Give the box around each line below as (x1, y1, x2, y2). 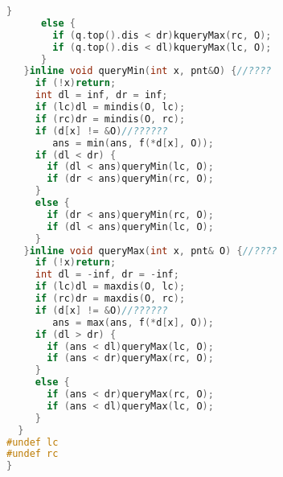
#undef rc (6, 448, 59, 460)
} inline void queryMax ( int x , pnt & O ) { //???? (23, 245, 277, 257)
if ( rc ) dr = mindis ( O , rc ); (35, 113, 186, 125)
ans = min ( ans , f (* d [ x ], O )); (52, 137, 214, 149)
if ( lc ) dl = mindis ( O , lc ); (35, 101, 186, 113)
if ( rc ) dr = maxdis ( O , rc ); (35, 293, 186, 304)
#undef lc (6, 436, 59, 448)
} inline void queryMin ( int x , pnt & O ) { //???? (23, 65, 272, 77)
